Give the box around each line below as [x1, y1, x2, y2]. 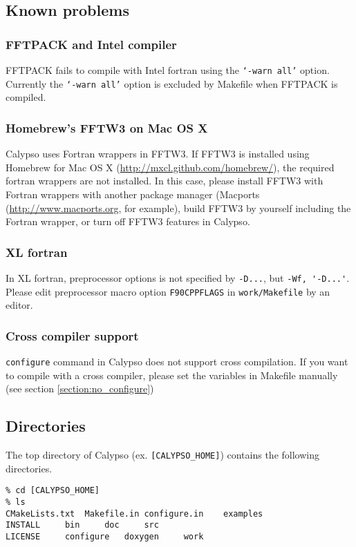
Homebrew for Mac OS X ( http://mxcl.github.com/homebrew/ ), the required [6, 160, 335, 174]
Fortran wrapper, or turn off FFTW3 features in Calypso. [6, 214, 250, 229]
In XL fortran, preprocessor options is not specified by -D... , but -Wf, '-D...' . [6, 270, 350, 285]
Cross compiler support [6, 327, 139, 344]
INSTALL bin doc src [6, 520, 159, 530]
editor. [6, 298, 33, 312]
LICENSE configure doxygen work [6, 531, 204, 541]
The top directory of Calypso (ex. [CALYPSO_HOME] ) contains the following [6, 448, 319, 462]
